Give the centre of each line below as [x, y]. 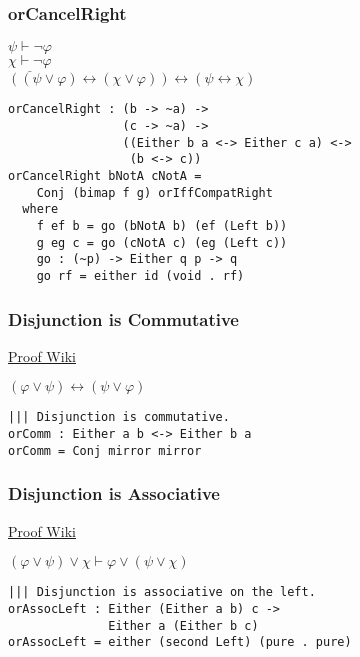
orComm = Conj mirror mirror [105, 450]
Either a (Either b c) [183, 625]
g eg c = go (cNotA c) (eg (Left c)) [162, 242]
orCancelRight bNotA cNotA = [105, 176]
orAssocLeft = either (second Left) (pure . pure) [180, 642]
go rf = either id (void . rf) [140, 276]
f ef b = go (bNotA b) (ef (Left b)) [162, 226]
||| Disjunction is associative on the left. [162, 592]
